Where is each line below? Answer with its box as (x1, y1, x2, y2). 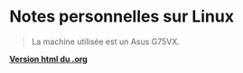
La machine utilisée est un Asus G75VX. (31, 36, 181, 47)
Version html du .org (9, 53, 88, 64)
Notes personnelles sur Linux (9, 6, 235, 27)
